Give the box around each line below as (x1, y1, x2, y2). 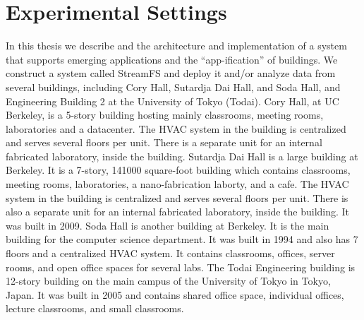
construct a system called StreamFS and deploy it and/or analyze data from (6, 66, 336, 81)
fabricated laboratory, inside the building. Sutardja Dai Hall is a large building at (6, 148, 358, 163)
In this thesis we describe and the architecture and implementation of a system (6, 38, 347, 53)
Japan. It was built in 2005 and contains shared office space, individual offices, (6, 287, 344, 302)
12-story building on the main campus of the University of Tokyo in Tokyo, (6, 273, 331, 288)
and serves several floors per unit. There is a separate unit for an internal (6, 135, 322, 150)
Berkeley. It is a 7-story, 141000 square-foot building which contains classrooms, (6, 162, 351, 177)
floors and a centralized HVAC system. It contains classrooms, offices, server (6, 246, 335, 261)
